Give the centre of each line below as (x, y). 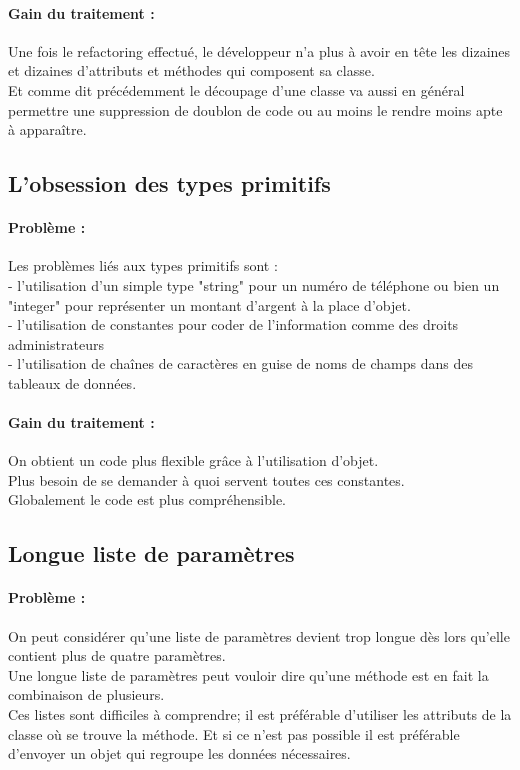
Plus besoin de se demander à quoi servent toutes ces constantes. (206, 479)
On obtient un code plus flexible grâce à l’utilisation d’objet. (193, 460)
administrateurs (56, 343)
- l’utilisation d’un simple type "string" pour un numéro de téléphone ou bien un (254, 284)
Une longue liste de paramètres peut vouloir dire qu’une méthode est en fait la (248, 674)
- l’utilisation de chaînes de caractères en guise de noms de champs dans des (240, 363)
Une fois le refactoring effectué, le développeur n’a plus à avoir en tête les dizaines (259, 50)
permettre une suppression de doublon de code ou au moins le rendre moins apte (255, 109)
